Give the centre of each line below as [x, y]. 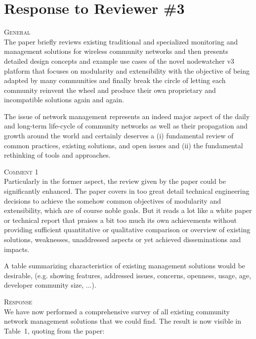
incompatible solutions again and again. [64, 100]
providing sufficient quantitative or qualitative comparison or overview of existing [127, 230]
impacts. [17, 249]
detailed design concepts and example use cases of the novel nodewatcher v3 [119, 61]
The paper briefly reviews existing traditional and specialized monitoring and [121, 41]
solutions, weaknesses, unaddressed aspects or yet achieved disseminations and [123, 239]
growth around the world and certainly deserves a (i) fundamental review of [119, 136]
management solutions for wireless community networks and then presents [116, 51]
